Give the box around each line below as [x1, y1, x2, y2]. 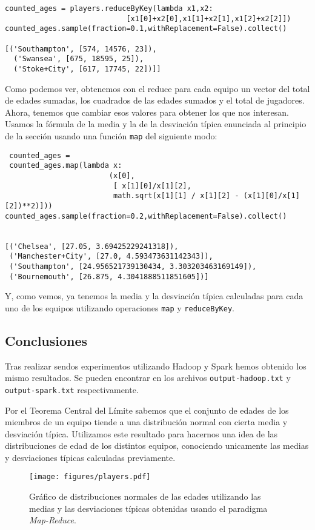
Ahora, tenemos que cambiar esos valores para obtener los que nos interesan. [5, 105, 289, 118]
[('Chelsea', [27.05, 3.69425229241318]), [5, 242, 179, 251]
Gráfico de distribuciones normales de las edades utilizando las [29, 490, 261, 503]
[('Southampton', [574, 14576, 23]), [5, 44, 157, 53]
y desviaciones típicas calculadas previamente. [5, 451, 176, 463]
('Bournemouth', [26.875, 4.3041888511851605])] [9, 272, 209, 281]
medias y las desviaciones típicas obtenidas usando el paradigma [29, 502, 268, 514]
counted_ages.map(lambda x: [9, 161, 122, 170]
